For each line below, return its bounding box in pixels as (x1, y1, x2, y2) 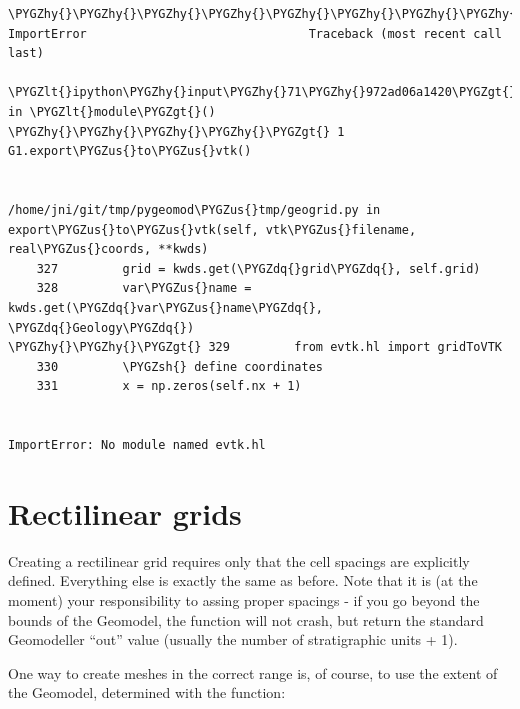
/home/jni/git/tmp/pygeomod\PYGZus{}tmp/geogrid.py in (8, 202, 381, 217)
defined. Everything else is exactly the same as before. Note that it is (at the (8, 570, 478, 591)
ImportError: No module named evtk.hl (8, 438, 266, 453)
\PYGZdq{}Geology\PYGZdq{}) (8, 320, 195, 335)
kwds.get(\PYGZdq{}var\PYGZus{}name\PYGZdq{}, (8, 300, 323, 315)
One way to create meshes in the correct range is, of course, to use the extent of (8, 662, 498, 683)
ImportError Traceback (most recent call (8, 26, 502, 41)
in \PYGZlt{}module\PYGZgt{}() (8, 104, 216, 119)
